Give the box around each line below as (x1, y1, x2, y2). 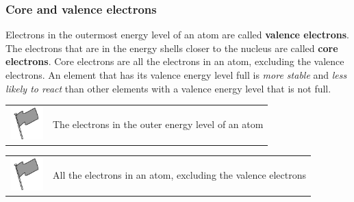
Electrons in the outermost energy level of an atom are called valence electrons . (5, 27, 349, 42)
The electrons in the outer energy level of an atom (53, 117, 264, 131)
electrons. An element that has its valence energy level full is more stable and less (5, 68, 347, 81)
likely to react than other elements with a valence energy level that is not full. (5, 81, 331, 95)
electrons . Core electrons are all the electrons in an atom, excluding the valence (5, 54, 344, 68)
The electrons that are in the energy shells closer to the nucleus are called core (5, 40, 338, 55)
